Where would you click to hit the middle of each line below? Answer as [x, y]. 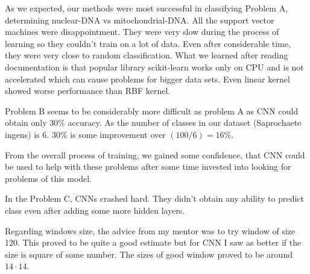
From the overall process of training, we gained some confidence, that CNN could [155, 154]
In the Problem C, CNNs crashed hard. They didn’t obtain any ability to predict [154, 198]
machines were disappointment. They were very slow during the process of [142, 32]
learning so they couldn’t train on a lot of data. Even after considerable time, [148, 43]
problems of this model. [49, 178]
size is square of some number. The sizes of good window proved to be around [149, 254]
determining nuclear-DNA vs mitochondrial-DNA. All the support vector [140, 20]
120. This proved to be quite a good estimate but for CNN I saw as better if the [153, 242]
